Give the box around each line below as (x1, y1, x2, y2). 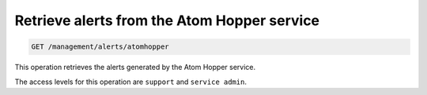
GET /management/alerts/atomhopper (31, 42, 169, 51)
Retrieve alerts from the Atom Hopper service (14, 12, 320, 29)
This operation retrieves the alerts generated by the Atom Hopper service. (14, 63, 256, 72)
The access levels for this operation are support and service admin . (14, 77, 247, 86)
